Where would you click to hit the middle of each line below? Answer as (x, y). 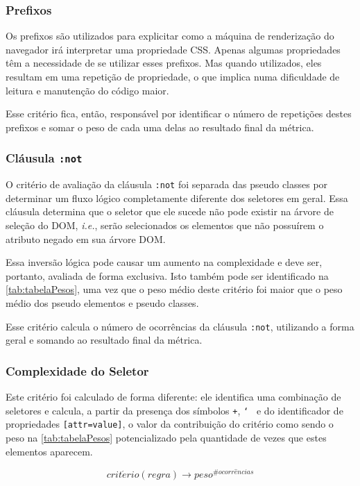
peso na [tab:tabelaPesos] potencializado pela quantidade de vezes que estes (166, 437)
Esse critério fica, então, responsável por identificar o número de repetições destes (179, 114)
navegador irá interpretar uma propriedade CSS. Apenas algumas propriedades (173, 49)
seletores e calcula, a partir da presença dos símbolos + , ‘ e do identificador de (174, 410)
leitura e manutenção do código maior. (87, 90)
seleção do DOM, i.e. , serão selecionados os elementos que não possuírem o (165, 225)
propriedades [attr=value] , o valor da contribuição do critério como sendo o (170, 424)
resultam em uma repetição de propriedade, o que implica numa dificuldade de (173, 76)
